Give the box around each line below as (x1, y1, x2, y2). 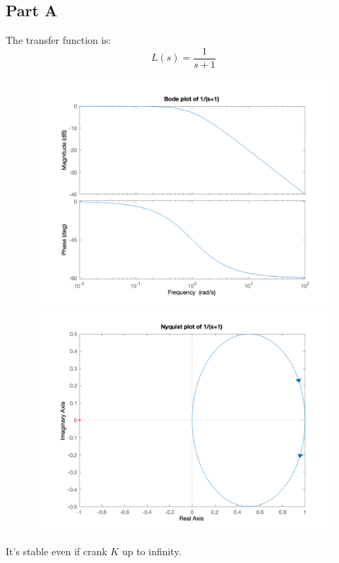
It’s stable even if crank (6, 544, 107, 559)
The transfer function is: (6, 33, 111, 47)
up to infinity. (121, 544, 182, 559)
